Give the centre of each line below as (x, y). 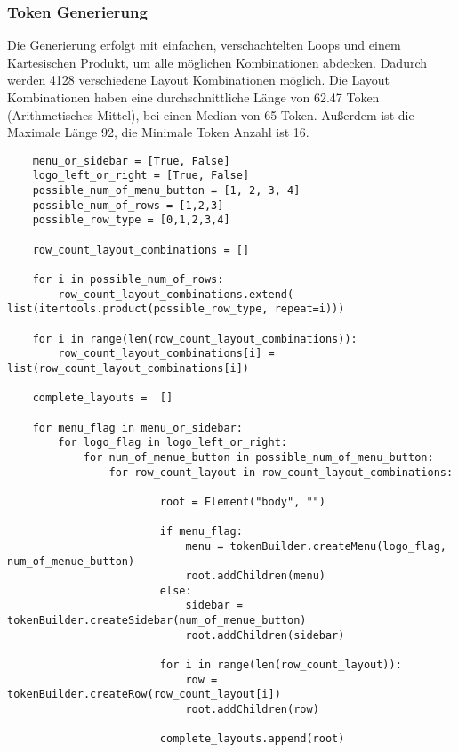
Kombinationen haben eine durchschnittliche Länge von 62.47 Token (193, 97)
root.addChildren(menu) (255, 576)
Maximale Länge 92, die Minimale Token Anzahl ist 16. (158, 132)
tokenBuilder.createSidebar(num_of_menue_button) (157, 621)
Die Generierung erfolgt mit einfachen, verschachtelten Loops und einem (204, 45)
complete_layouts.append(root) (252, 739)
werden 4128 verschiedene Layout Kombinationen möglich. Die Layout (199, 80)
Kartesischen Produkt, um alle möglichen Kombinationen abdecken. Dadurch (217, 62)
